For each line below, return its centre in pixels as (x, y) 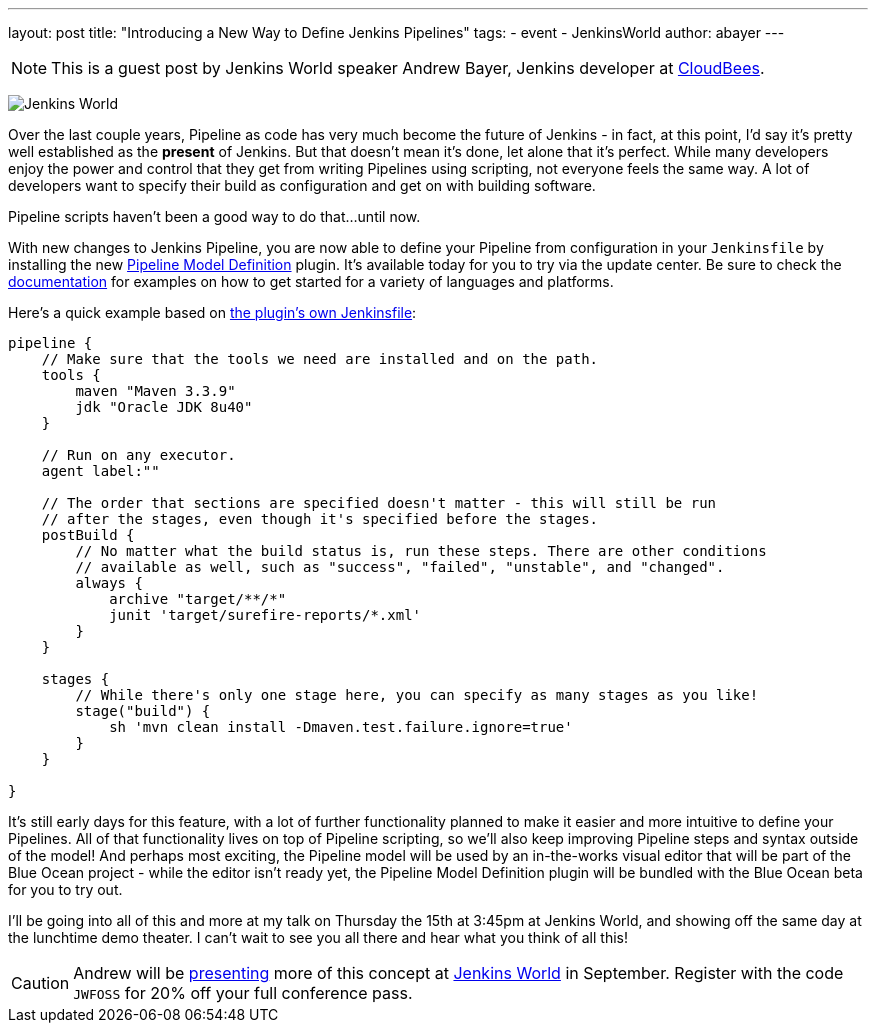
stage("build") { (143, 711)
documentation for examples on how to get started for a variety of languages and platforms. (311, 281)
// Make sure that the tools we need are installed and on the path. (320, 359)
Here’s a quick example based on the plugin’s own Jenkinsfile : (212, 312)
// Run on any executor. (138, 455)
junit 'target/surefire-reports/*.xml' (265, 615)
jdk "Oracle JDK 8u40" (164, 407)
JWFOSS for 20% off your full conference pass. (243, 993)
